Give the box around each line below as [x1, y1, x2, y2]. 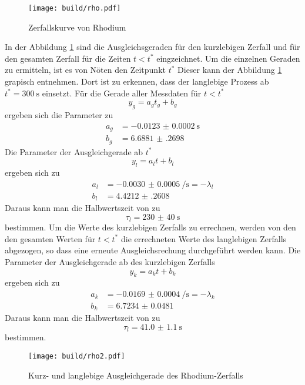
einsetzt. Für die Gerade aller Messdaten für [42, 86, 202, 99]
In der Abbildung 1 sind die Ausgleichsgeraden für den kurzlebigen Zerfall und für [5, 41, 300, 53]
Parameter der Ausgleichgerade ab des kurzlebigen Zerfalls [5, 255, 215, 267]
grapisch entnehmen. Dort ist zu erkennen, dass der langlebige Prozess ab [5, 75, 269, 88]
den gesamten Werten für [5, 232, 96, 245]
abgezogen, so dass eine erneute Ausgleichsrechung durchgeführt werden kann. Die [5, 244, 301, 256]
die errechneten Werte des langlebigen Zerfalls [120, 232, 287, 245]
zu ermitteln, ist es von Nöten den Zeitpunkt [5, 63, 166, 76]
